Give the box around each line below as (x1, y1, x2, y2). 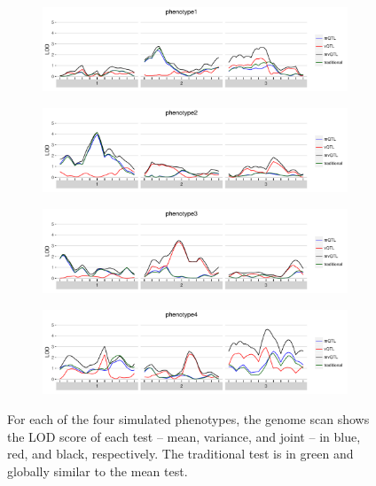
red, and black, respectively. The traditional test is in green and (7, 444, 354, 463)
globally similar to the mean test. (7, 461, 188, 480)
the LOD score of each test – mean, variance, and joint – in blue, (7, 427, 361, 445)
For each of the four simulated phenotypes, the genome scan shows (7, 410, 370, 428)
